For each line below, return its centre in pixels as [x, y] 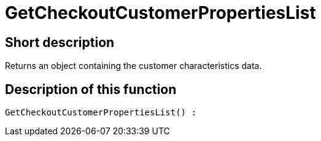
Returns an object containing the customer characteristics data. [133, 66]
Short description [60, 42]
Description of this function [91, 89]
